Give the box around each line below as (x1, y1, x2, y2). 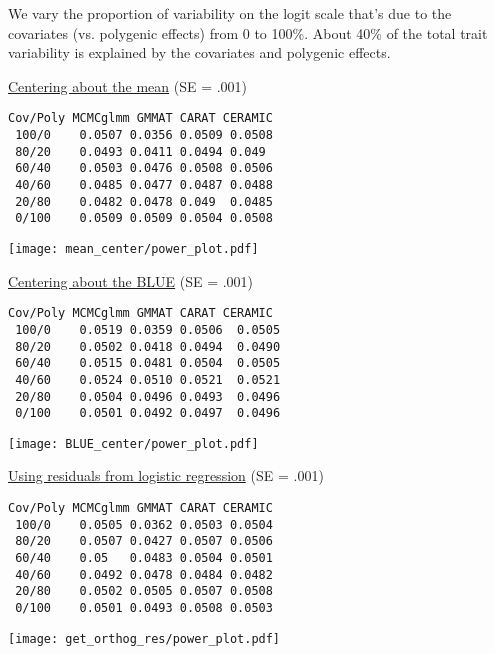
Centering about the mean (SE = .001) (8, 75, 248, 96)
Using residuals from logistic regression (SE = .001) (8, 465, 324, 486)
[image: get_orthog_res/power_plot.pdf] (8, 631, 281, 646)
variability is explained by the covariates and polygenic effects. (8, 42, 391, 63)
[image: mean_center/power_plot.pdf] (8, 241, 259, 256)
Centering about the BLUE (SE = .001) (8, 270, 254, 291)
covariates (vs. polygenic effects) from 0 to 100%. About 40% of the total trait (8, 22, 488, 43)
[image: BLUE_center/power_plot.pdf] (8, 436, 259, 451)
